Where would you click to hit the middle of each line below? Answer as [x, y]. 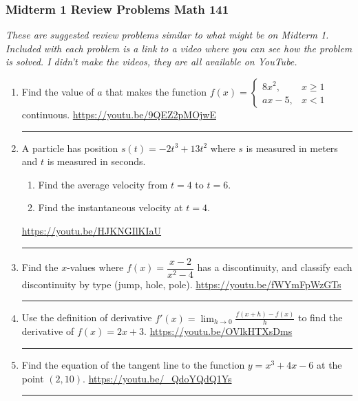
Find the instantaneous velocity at [110, 207]
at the [329, 364]
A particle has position [70, 148]
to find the [320, 317]
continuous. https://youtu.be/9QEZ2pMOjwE [119, 114]
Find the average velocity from [103, 184]
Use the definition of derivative [87, 317]
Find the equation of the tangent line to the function [133, 364]
